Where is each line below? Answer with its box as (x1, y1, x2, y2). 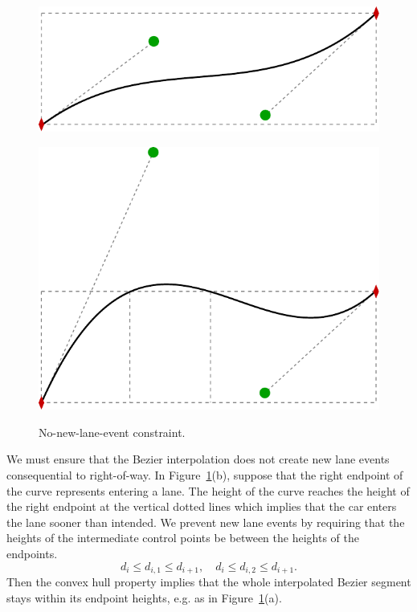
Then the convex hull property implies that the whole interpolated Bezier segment (6, 573, 411, 590)
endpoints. (6, 545, 58, 561)
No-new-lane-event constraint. (39, 423, 186, 440)
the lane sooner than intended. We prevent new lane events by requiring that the (6, 513, 405, 530)
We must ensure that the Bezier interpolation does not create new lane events (6, 451, 390, 467)
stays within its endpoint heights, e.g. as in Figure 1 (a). (6, 589, 282, 606)
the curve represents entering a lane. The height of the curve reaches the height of (6, 482, 410, 499)
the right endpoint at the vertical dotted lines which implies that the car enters (6, 498, 397, 515)
